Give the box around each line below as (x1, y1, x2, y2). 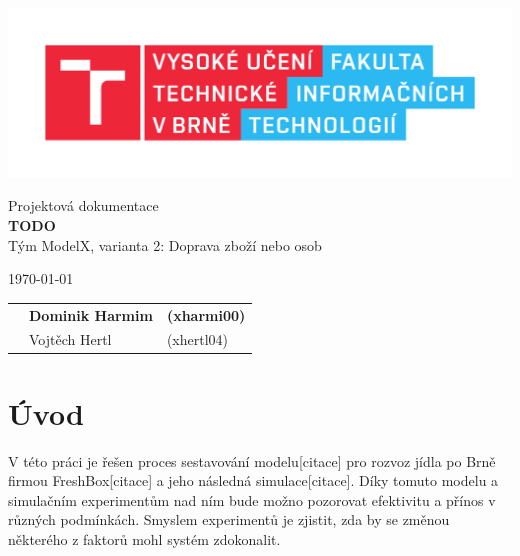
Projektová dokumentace (8, 195, 159, 216)
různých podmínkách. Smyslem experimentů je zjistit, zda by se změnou (8, 509, 450, 530)
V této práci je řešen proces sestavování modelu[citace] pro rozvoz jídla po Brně (8, 450, 496, 471)
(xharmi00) (166, 304, 246, 325)
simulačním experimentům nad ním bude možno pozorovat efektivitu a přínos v (8, 489, 496, 510)
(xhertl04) (166, 329, 229, 350)
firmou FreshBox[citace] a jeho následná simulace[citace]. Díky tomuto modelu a (8, 470, 499, 491)
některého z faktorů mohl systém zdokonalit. (8, 528, 281, 549)
